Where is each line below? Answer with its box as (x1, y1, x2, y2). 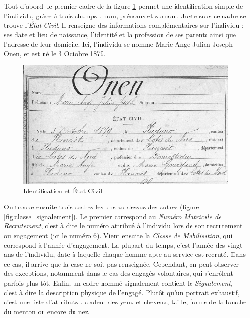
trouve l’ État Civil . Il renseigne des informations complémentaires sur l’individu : (4, 20, 244, 30)
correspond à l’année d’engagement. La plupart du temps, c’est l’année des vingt (4, 239, 243, 250)
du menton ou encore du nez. (4, 306, 90, 316)
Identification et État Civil (23, 185, 103, 195)
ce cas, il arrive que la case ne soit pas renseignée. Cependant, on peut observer (4, 258, 239, 269)
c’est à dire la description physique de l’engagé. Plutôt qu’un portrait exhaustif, (4, 287, 240, 297)
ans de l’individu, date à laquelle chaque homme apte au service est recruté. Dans (4, 249, 246, 259)
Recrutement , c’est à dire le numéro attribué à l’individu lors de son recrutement (4, 221, 243, 231)
